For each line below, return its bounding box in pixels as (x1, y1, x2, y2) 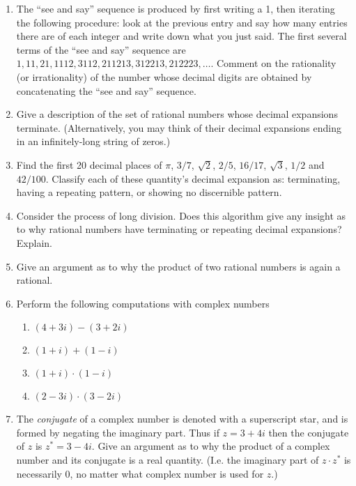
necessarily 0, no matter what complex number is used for (16, 466, 264, 480)
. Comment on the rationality (210, 56, 336, 70)
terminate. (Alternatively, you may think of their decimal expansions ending (16, 120, 341, 135)
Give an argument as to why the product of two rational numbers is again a (16, 259, 341, 273)
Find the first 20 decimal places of (16, 157, 162, 172)
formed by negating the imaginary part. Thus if (16, 425, 219, 439)
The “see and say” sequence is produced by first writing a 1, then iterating (16, 1, 335, 15)
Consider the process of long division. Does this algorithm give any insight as (16, 208, 346, 222)
